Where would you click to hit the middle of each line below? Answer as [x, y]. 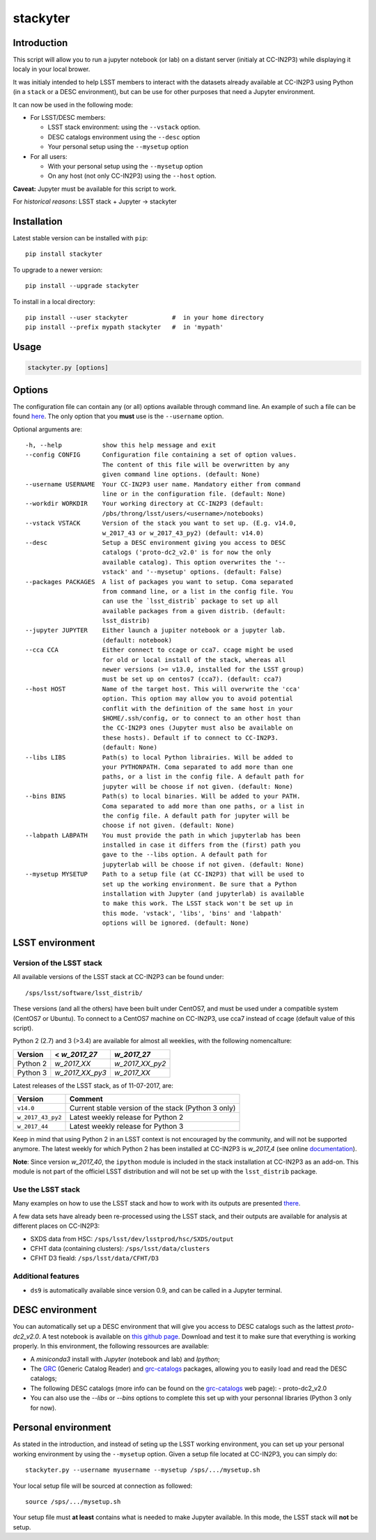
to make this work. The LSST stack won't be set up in [198, 903]
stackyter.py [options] [68, 368]
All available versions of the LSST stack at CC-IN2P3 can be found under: [118, 977]
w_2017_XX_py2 [140, 1063]
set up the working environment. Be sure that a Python [199, 884]
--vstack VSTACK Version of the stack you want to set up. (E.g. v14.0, [161, 523]
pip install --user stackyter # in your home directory [144, 317]
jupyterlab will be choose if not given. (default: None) [203, 864]
